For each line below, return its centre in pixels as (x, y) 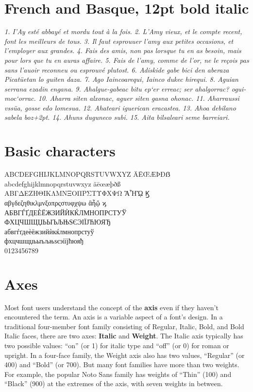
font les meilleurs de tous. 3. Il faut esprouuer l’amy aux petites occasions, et (119, 41)
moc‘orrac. (20, 98)
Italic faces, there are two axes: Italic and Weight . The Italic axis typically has (124, 336)
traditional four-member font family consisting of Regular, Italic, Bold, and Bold (124, 326)
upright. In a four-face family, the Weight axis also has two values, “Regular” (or (125, 355)
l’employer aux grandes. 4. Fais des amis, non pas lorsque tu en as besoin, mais (123, 50)
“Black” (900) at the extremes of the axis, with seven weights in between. (114, 383)
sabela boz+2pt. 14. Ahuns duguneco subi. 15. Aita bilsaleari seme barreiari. (117, 117)
